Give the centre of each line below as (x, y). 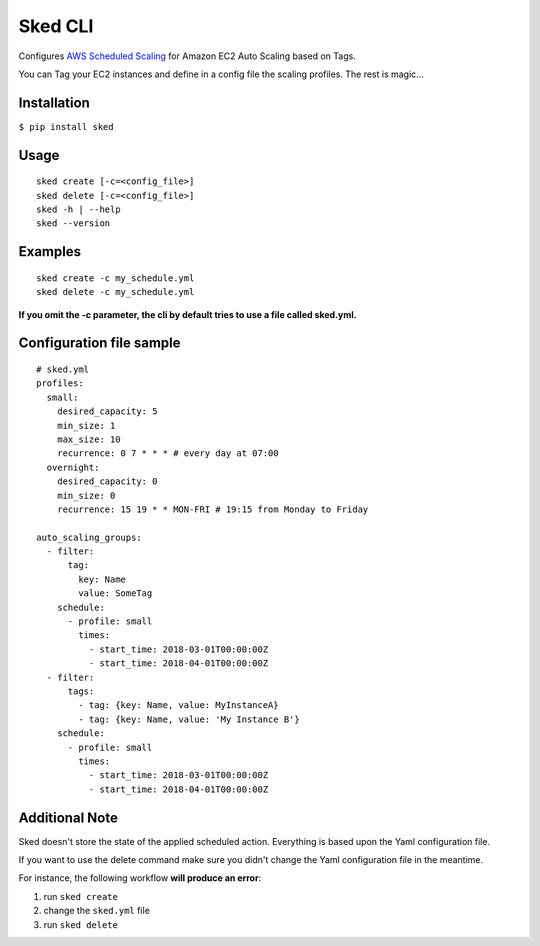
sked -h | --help (78, 209)
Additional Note (68, 817)
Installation (54, 102)
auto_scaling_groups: (89, 537)
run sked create (81, 896)
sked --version (73, 223)
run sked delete (81, 924)
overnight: (73, 467)
